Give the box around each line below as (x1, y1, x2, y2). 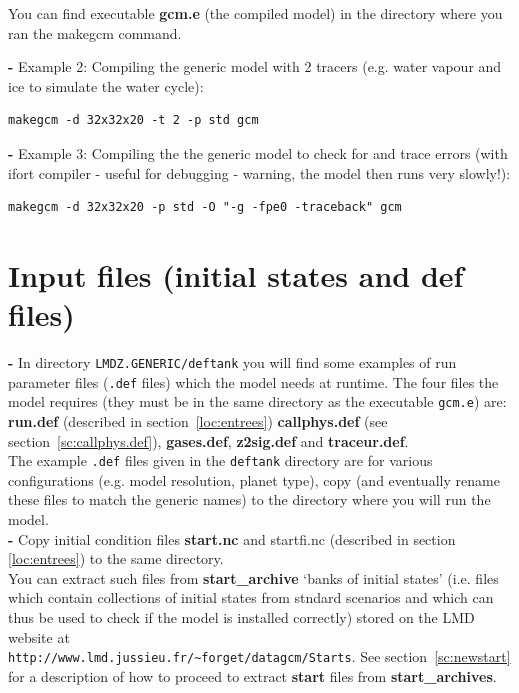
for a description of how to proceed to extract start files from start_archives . (8, 665, 497, 686)
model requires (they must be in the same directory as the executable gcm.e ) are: (8, 391, 507, 412)
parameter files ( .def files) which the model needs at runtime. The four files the (8, 371, 499, 392)
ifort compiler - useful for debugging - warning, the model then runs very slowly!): (8, 162, 511, 183)
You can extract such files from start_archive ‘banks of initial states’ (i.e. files (8, 567, 499, 588)
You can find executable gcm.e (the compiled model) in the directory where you (8, 3, 503, 23)
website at (8, 626, 70, 647)
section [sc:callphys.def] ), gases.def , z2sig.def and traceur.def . (8, 430, 409, 451)
